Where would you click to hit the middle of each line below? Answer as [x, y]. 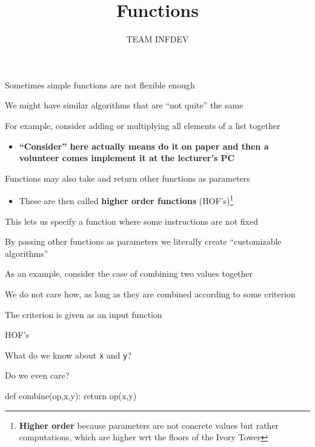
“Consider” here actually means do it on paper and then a [144, 146]
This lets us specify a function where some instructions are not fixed [131, 221]
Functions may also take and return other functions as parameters [128, 178]
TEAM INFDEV [157, 39]
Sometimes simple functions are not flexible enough [100, 84]
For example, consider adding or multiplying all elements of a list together [143, 125]
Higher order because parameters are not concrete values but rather [149, 425]
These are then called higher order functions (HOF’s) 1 [126, 200]
